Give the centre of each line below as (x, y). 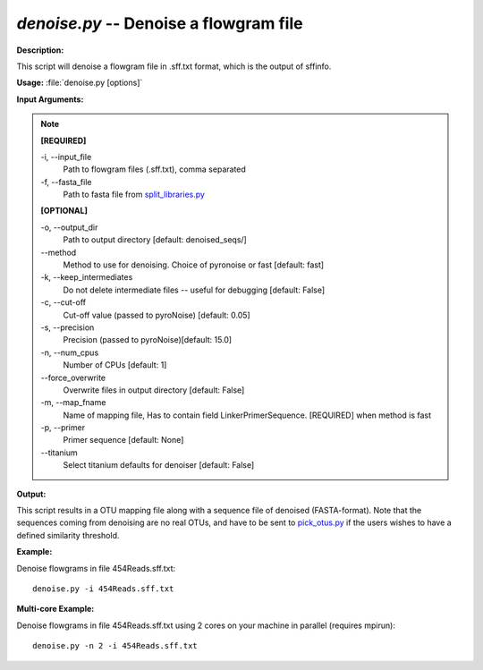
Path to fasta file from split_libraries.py (134, 195)
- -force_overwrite (73, 377)
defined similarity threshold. (68, 535)
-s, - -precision (68, 327)
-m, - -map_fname (73, 403)
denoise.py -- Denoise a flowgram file (160, 23)
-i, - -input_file (66, 157)
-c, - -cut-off (64, 302)
